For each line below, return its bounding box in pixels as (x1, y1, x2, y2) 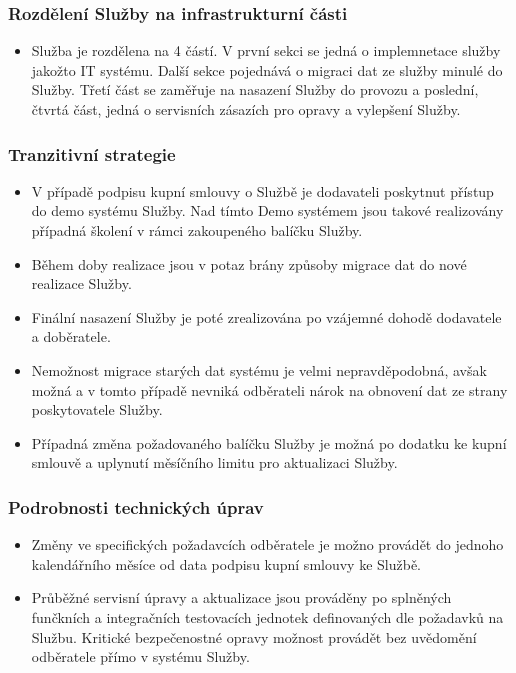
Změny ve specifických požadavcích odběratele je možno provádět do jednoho (31, 534, 504, 555)
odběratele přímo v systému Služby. (31, 646, 250, 667)
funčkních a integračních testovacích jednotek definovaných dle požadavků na (31, 606, 504, 627)
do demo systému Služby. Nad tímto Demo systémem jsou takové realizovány (31, 200, 504, 221)
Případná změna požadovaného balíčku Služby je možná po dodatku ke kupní (31, 432, 507, 453)
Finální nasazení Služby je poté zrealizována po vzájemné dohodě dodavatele (31, 306, 502, 327)
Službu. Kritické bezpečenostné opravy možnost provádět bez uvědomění (31, 626, 477, 647)
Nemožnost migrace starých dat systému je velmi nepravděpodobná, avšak (31, 359, 487, 380)
